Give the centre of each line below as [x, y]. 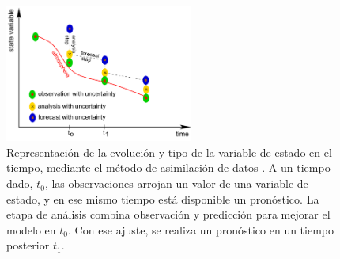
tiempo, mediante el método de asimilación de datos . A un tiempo [168, 168]
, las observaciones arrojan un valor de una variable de [176, 183]
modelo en [31, 229]
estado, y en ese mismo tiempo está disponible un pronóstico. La [163, 198]
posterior [28, 245]
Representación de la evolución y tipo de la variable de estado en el [169, 152]
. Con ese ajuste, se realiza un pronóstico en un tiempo [201, 229]
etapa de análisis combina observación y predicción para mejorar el [168, 214]
